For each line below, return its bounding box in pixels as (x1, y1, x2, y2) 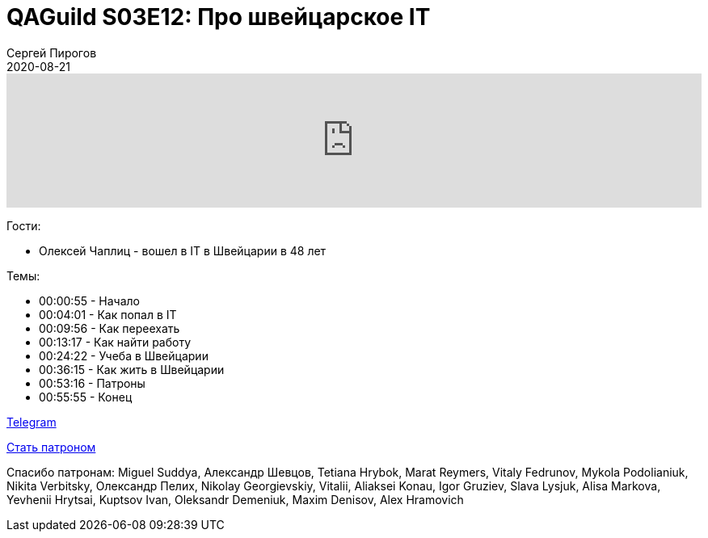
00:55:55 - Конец (39, 389, 133, 404)
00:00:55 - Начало (39, 293, 140, 308)
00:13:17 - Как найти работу (39, 334, 192, 349)
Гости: (6, 218, 41, 233)
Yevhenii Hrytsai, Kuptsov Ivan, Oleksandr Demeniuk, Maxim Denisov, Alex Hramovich (6, 492, 464, 506)
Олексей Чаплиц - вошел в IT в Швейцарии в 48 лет (39, 243, 327, 258)
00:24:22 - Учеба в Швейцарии (39, 348, 209, 363)
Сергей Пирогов (6, 45, 97, 60)
